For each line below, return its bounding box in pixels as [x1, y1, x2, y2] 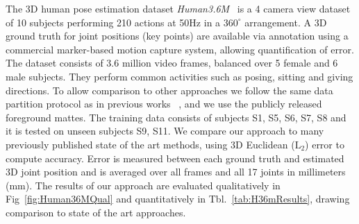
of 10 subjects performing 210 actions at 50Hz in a [6, 15, 221, 29]
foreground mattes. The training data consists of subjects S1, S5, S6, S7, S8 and [6, 110, 347, 124]
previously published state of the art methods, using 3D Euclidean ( [6, 137, 295, 151]
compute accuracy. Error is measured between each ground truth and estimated [6, 150, 344, 165]
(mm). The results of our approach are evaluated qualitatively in [6, 178, 281, 192]
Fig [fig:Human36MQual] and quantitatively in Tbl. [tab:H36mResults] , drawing [6, 191, 350, 206]
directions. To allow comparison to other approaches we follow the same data [6, 83, 333, 97]
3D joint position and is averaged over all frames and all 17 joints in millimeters [6, 164, 346, 179]
